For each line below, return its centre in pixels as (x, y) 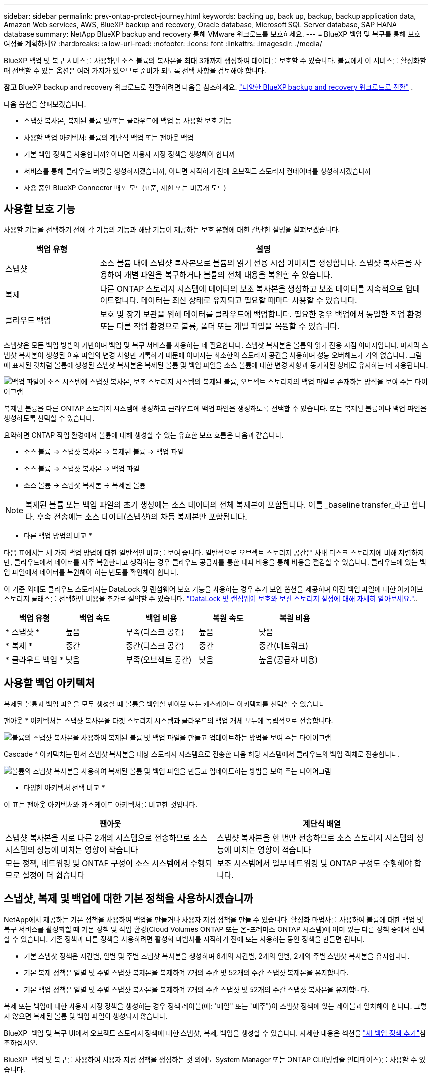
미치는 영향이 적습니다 (272, 849)
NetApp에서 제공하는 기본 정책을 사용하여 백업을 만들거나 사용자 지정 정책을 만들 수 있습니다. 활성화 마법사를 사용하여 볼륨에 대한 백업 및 (214, 919)
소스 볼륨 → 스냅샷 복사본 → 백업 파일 (82, 468)
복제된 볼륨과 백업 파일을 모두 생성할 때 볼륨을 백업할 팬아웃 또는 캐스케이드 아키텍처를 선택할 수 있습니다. (166, 704)
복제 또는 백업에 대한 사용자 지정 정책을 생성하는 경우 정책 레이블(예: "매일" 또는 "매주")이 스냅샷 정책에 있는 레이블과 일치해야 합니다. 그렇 (216, 1006)
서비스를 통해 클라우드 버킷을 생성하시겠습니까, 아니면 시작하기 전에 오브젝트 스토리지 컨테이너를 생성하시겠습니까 (198, 171)
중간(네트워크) (284, 646)
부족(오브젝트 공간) (159, 659)
